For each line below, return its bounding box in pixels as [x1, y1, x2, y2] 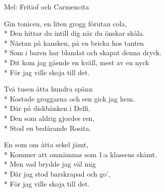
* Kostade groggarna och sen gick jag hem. [4, 93, 135, 103]
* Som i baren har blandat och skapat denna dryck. [4, 47, 162, 58]
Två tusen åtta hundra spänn [4, 84, 93, 94]
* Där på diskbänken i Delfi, [4, 103, 90, 113]
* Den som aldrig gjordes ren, [4, 112, 95, 123]
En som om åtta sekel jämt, [4, 139, 89, 150]
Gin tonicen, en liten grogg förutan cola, [4, 18, 127, 28]
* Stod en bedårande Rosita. [4, 122, 91, 133]
